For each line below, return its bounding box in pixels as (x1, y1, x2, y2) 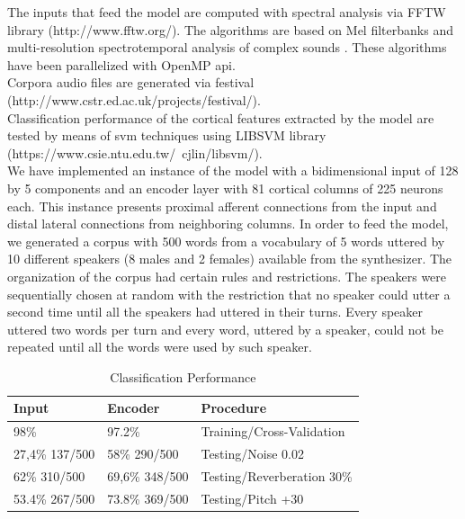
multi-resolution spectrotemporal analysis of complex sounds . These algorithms (7, 38, 447, 57)
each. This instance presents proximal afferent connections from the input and (7, 196, 437, 215)
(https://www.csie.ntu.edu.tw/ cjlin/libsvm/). (7, 143, 263, 162)
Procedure (201, 398, 267, 417)
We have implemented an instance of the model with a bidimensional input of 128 (7, 161, 459, 180)
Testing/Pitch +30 (201, 488, 304, 507)
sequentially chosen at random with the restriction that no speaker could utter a (7, 284, 451, 303)
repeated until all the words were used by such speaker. (7, 337, 312, 356)
